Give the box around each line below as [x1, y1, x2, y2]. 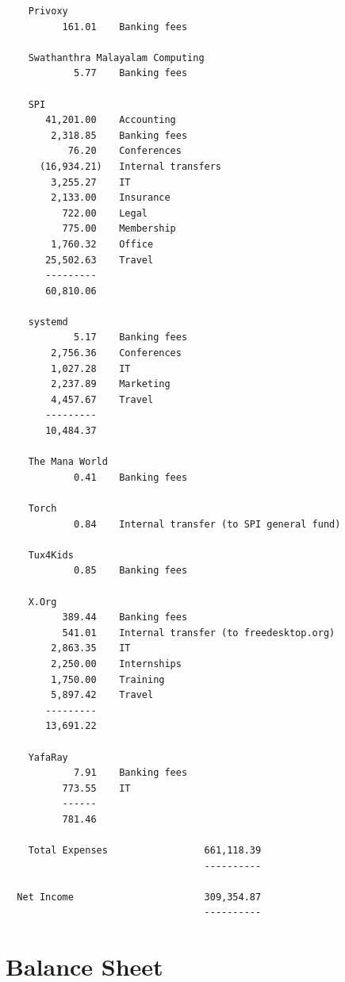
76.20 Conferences [67, 145, 182, 157]
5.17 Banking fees [73, 332, 188, 343]
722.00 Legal [62, 207, 148, 219]
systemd [28, 316, 68, 328]
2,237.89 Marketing [51, 378, 171, 390]
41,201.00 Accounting [45, 114, 176, 126]
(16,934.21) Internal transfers [39, 160, 222, 172]
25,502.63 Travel [45, 254, 154, 266]
